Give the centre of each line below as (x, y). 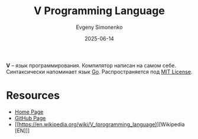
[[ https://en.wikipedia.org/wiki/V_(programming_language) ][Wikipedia (100, 124)
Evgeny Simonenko (99, 27)
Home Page (29, 112)
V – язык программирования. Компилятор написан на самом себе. (91, 65)
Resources (33, 96)
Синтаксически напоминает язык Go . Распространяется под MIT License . (99, 71)
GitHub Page (30, 118)
